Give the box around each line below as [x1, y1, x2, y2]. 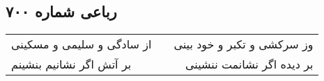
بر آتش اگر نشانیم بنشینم [11, 56, 132, 73]
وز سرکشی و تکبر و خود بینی [173, 36, 314, 53]
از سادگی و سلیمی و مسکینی [11, 36, 152, 53]
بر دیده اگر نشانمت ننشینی [185, 56, 314, 73]
